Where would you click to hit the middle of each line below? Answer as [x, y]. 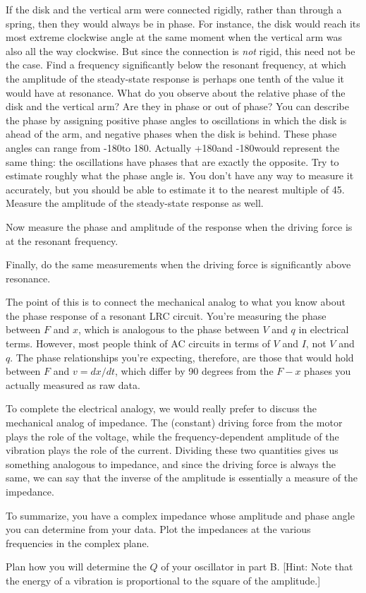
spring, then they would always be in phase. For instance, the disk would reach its [183, 23]
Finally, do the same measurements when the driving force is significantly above [178, 264]
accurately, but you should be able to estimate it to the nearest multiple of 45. [175, 189]
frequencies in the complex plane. [78, 543]
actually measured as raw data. [73, 384]
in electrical [324, 329]
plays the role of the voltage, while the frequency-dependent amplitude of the [172, 436]
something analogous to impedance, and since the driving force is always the [171, 463]
